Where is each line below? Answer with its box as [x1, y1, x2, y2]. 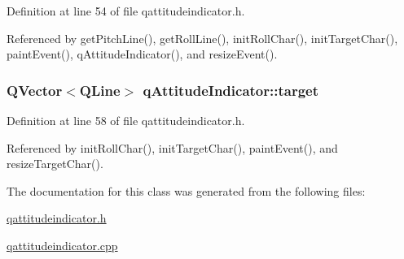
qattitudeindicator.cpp [7, 236, 118, 253]
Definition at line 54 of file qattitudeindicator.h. [7, 2, 245, 19]
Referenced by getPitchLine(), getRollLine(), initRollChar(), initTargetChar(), [7, 29, 398, 46]
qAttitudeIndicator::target [143, 80, 319, 100]
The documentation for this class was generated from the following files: [7, 182, 366, 199]
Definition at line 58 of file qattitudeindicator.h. [7, 112, 245, 128]
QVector [7, 80, 63, 100]
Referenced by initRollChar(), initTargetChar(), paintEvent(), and [7, 139, 338, 156]
